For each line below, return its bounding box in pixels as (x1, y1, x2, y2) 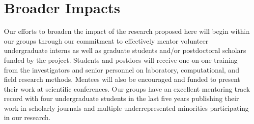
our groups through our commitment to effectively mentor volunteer (4, 35, 209, 46)
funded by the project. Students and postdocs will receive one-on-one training (4, 54, 238, 65)
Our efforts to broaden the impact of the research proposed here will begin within (4, 26, 250, 36)
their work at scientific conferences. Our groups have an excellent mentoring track (4, 83, 250, 94)
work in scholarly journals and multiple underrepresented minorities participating (4, 102, 249, 113)
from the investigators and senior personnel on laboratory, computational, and (4, 64, 239, 74)
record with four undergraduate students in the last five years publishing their (4, 93, 239, 103)
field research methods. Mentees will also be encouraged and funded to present (4, 74, 240, 84)
